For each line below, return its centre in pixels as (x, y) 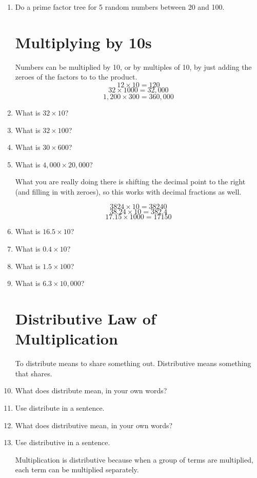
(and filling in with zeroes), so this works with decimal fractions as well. (128, 191)
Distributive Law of (85, 319)
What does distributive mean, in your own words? (94, 425)
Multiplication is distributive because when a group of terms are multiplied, (134, 459)
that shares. (34, 373)
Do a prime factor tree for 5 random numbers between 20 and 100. (120, 7)
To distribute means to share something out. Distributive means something (133, 363)
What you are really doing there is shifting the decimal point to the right (130, 181)
